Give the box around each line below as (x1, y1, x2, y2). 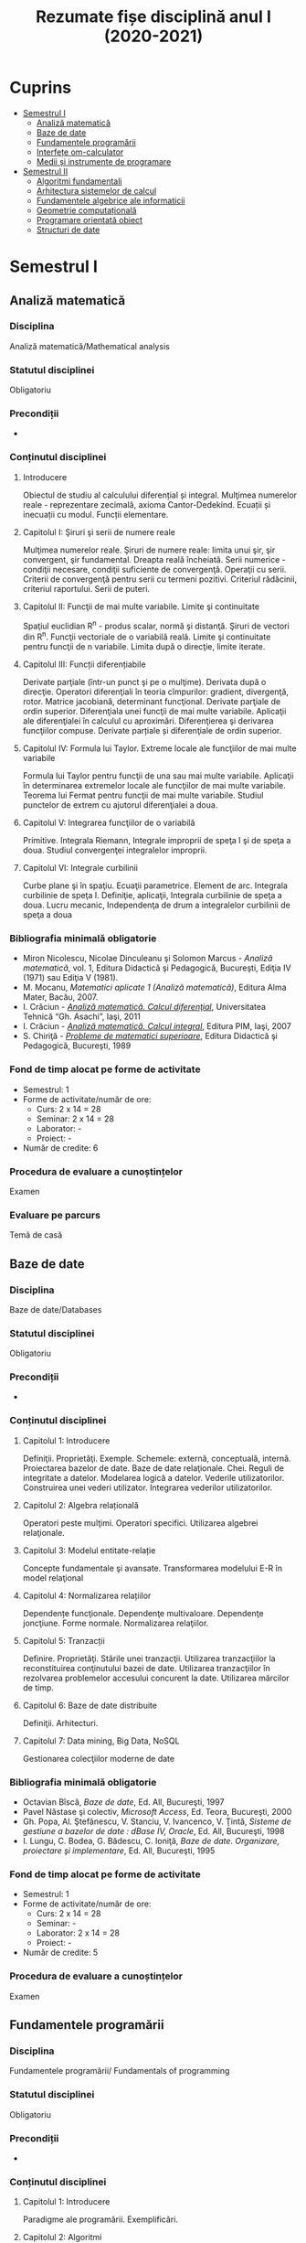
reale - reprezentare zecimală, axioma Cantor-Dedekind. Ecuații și (22, 499, 271, 510)
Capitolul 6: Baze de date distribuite (22, 1700, 158, 1711)
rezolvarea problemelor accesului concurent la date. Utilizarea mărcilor (22, 1672, 290, 1683)
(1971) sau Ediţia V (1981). (22, 972, 119, 983)
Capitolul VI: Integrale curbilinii (22, 863, 139, 874)
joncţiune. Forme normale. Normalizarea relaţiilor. (22, 1617, 209, 1628)
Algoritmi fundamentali (36, 176, 122, 187)
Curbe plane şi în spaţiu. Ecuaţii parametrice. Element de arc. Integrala (22, 880, 288, 891)
